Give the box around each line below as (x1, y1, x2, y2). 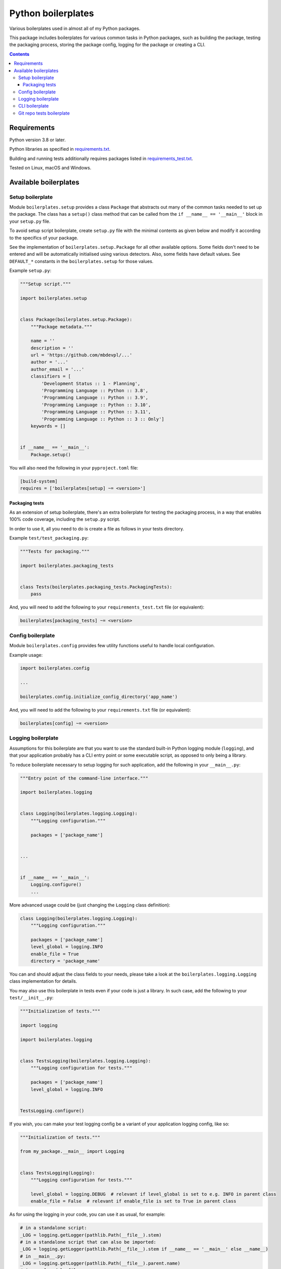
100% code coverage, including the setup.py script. (9, 516, 121, 522)
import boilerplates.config (20, 665, 90, 671)
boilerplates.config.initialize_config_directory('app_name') (20, 694, 178, 700)
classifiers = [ (30, 374, 71, 379)
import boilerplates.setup (20, 295, 87, 301)
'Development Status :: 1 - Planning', (41, 381, 140, 386)
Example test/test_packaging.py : (9, 535, 89, 541)
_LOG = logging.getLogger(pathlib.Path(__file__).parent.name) (20, 1260, 181, 1266)
